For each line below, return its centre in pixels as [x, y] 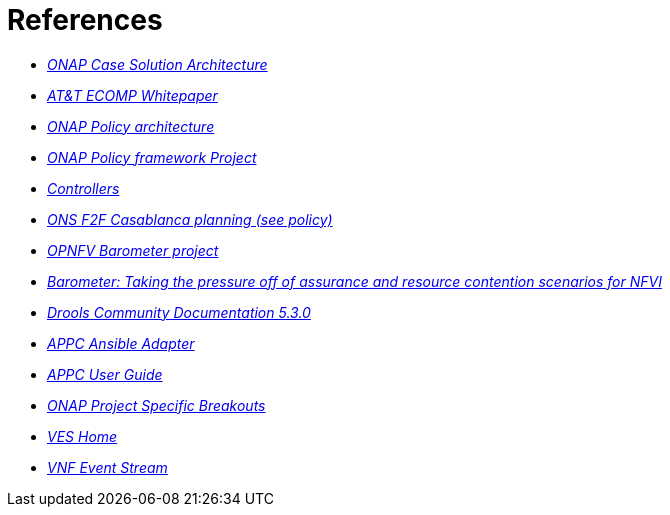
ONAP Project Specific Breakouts [156, 405]
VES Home [82, 436]
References [85, 20]
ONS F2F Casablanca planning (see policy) [190, 219]
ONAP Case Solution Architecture [157, 64]
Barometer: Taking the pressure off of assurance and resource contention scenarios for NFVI [354, 281]
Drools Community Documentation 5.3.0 [179, 312]
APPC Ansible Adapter [121, 343]
